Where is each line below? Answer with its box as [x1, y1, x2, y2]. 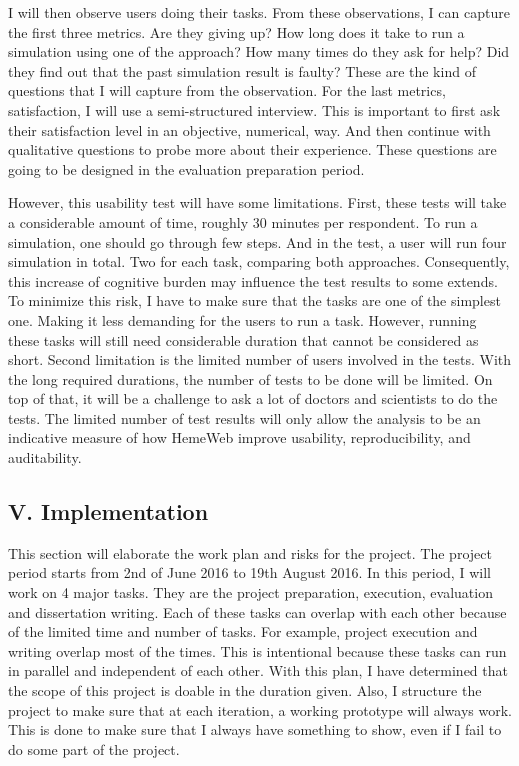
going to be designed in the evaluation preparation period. [8, 158, 365, 179]
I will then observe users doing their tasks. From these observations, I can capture [8, 2, 510, 22]
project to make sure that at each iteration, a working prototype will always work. [8, 699, 512, 720]
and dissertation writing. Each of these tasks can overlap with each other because [8, 601, 507, 622]
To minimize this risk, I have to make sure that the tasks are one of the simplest [8, 290, 501, 311]
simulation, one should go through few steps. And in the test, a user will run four [8, 231, 507, 252]
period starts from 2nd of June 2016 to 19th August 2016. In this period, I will [8, 562, 491, 583]
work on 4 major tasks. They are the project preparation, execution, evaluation [8, 582, 493, 603]
